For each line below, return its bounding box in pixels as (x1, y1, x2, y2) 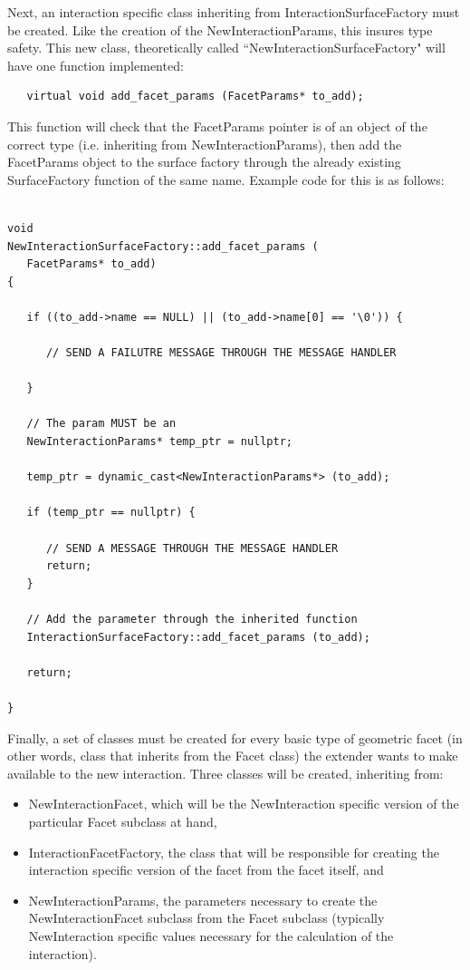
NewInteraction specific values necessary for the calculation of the (28, 926, 394, 945)
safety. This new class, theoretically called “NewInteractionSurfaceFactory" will (7, 38, 446, 57)
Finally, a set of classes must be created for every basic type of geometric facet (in (7, 728, 463, 747)
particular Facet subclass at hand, (28, 811, 217, 830)
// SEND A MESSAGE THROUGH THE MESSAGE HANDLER (45, 541, 339, 555)
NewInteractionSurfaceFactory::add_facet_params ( (7, 239, 319, 253)
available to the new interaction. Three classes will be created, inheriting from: (7, 763, 444, 782)
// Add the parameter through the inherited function (26, 613, 358, 626)
